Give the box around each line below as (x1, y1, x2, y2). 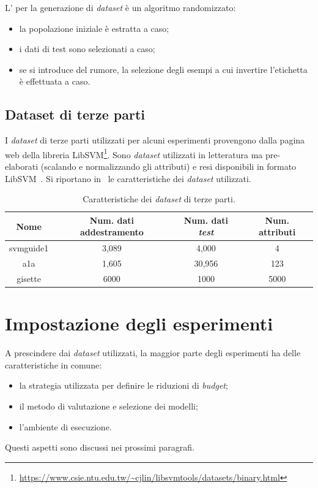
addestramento (79, 226, 144, 238)
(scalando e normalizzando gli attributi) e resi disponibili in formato (40, 160, 297, 173)
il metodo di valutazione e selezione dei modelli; (19, 399, 198, 412)
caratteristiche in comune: (5, 358, 102, 371)
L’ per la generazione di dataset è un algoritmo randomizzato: (5, 1, 236, 13)
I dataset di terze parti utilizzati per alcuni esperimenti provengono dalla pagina (5, 134, 305, 147)
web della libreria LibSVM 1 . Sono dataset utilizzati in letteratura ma (5, 146, 263, 161)
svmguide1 (9, 242, 49, 254)
